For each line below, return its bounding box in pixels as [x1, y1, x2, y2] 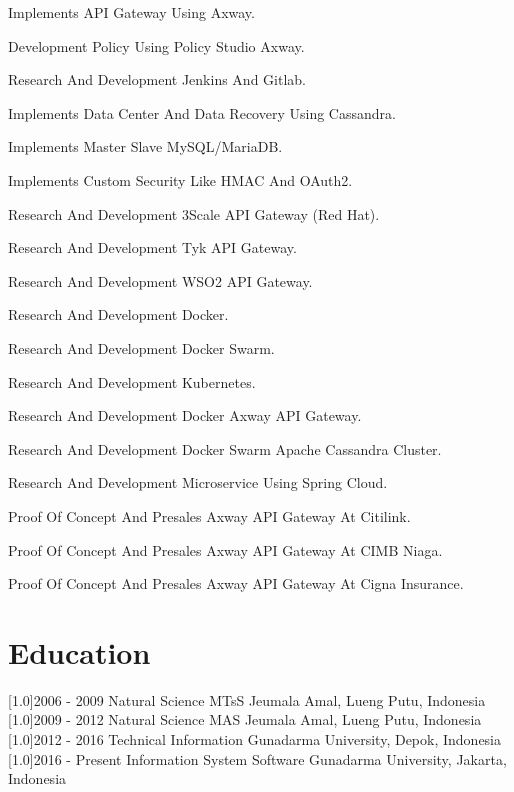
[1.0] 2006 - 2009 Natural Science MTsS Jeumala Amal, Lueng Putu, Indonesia [8, 689, 486, 710]
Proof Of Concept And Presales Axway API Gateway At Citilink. [8, 505, 411, 526]
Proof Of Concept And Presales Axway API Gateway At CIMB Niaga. [8, 539, 443, 560]
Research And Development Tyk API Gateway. [8, 237, 297, 258]
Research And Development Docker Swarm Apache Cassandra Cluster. [8, 438, 442, 459]
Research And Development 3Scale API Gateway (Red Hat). [8, 203, 380, 224]
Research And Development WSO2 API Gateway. [8, 270, 313, 291]
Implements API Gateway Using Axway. [8, 2, 255, 22]
